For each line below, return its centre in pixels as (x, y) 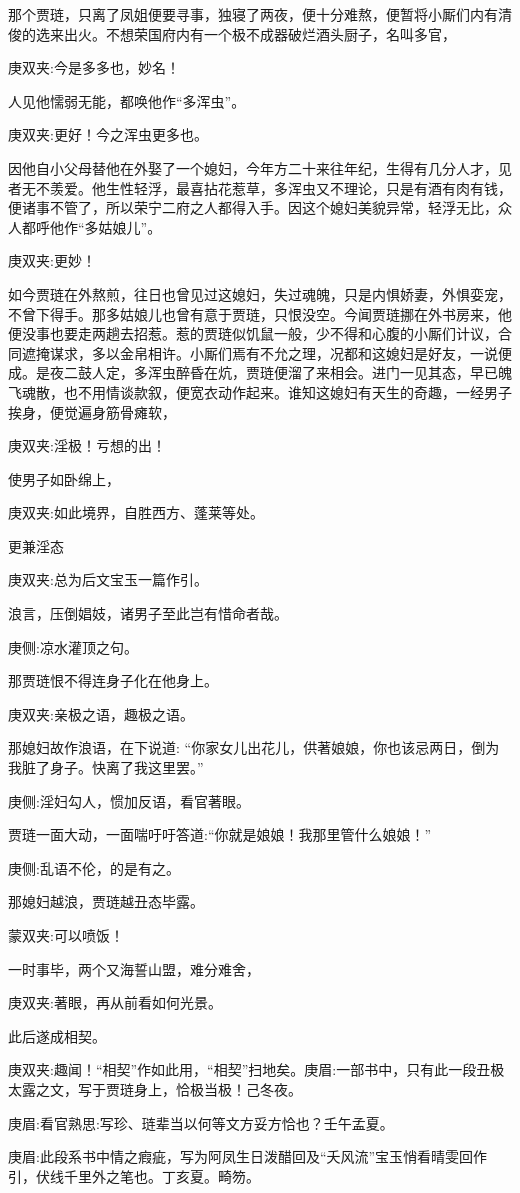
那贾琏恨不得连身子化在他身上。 (113, 680)
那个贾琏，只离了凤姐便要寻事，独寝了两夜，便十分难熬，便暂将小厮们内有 (253, 14)
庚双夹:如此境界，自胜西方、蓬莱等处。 (136, 512)
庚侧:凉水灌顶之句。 (73, 646)
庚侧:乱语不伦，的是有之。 (94, 867)
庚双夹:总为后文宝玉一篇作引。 (108, 579)
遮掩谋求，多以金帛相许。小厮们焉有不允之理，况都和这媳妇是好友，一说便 (266, 352)
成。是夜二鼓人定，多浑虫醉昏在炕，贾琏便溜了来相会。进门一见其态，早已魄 (260, 372)
